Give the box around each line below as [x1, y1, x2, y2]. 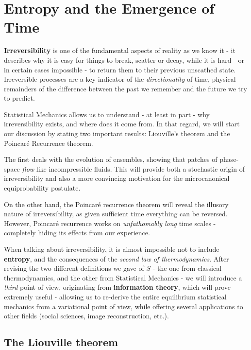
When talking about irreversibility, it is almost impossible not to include [4, 244, 219, 254]
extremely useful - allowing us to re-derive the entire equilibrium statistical [4, 291, 227, 301]
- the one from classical [152, 263, 222, 273]
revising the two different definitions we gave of [4, 263, 144, 273]
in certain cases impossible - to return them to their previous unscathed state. [4, 64, 236, 74]
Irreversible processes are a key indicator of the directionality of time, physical [4, 74, 236, 84]
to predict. [4, 93, 35, 103]
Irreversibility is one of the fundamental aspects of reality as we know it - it [4, 45, 235, 55]
